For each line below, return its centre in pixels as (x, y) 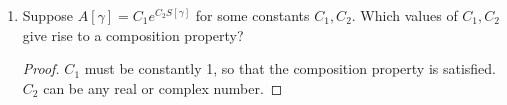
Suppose (48, 15)
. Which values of (404, 15)
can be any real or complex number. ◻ (163, 87)
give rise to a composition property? (133, 34)
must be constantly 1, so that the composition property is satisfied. (290, 68)
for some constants (252, 15)
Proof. (41, 68)
